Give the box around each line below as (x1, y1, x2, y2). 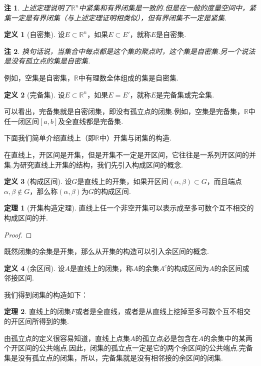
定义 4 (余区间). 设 (4, 262, 65, 273)
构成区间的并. (4, 212, 48, 222)
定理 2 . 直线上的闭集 (4, 306, 71, 316)
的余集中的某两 (203, 332, 252, 343)
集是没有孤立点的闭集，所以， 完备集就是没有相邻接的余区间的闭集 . (4, 352, 223, 362)
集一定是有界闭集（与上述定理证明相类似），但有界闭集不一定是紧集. (4, 12, 227, 22)
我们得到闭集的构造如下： (4, 289, 88, 299)
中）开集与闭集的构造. (99, 132, 171, 143)
